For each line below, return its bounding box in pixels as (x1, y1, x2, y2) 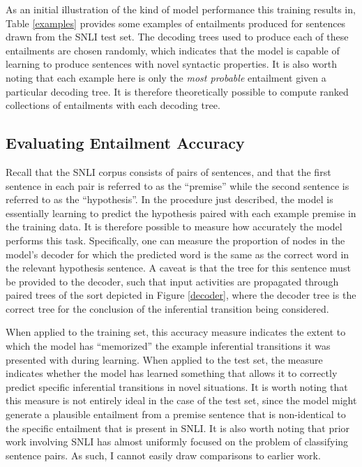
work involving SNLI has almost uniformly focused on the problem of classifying (6, 434, 349, 449)
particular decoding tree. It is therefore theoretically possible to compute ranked (6, 84, 349, 98)
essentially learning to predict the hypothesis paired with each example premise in (6, 205, 356, 220)
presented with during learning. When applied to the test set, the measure (6, 352, 323, 366)
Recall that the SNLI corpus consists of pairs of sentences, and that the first (6, 164, 331, 179)
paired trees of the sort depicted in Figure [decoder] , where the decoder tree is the (6, 288, 356, 302)
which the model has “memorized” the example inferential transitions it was (6, 339, 331, 353)
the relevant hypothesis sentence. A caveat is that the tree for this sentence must (6, 260, 351, 275)
